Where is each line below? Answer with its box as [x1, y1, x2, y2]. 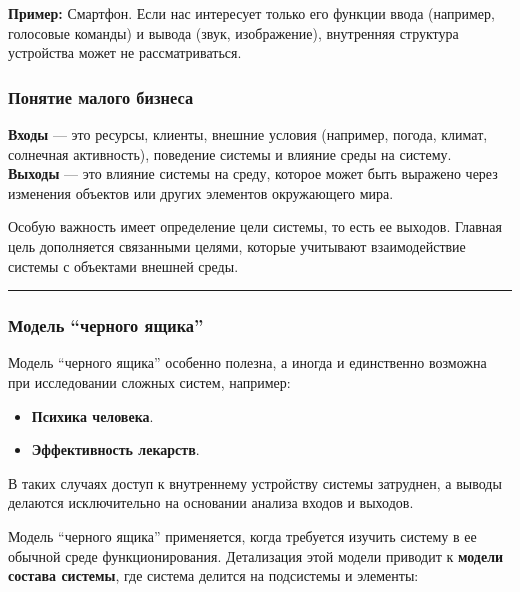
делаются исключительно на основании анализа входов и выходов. [8, 492, 414, 513]
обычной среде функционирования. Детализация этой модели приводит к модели [8, 545, 504, 566]
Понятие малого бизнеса [8, 84, 194, 109]
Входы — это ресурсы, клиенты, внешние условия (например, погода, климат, [8, 124, 488, 144]
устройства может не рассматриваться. [8, 42, 242, 63]
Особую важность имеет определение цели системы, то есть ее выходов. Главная [8, 216, 502, 237]
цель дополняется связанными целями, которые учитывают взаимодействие [8, 235, 466, 256]
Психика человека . [31, 405, 154, 426]
